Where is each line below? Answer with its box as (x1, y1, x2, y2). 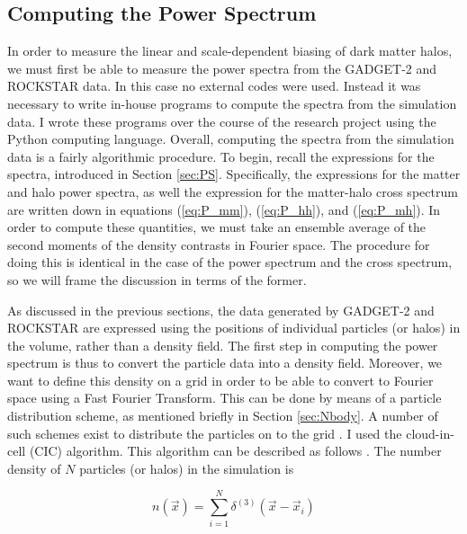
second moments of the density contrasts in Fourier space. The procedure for (7, 235, 430, 254)
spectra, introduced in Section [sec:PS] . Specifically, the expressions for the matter (7, 165, 461, 183)
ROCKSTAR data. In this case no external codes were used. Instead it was (7, 76, 421, 95)
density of (7, 458, 61, 477)
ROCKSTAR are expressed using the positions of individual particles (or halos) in (7, 318, 461, 337)
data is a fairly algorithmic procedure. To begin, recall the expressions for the (7, 147, 435, 165)
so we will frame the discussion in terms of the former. (7, 270, 307, 289)
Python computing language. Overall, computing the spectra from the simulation (7, 129, 454, 148)
